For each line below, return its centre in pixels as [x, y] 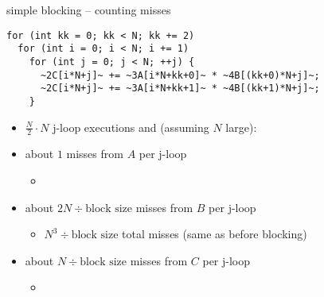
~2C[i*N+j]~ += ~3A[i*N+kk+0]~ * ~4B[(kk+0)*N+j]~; [180, 75]
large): [241, 127]
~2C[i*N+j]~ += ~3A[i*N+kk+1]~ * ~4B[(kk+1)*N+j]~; [180, 89]
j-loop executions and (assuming [131, 127]
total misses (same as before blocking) [215, 234]
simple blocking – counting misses [89, 10]
